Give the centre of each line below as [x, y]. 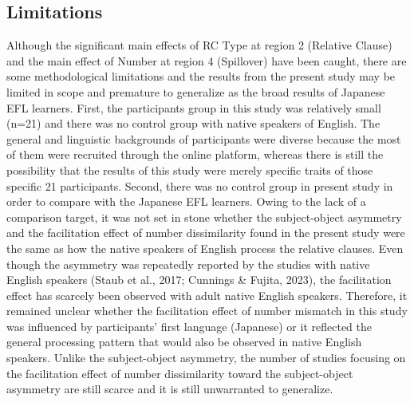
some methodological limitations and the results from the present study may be [201, 76]
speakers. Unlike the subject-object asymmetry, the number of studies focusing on [206, 358]
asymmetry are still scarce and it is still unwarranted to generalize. [170, 389]
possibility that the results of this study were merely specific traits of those [190, 169]
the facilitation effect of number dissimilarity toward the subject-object [180, 373]
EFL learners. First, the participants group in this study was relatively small [194, 107]
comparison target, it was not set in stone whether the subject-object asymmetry [204, 217]
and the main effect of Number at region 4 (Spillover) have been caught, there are [207, 60]
